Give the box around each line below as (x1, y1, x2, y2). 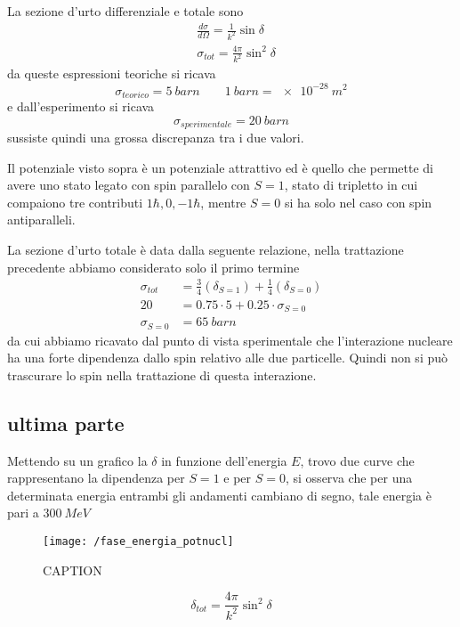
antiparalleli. (7, 210, 76, 229)
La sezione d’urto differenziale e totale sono (7, 2, 244, 20)
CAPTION (43, 560, 102, 579)
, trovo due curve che (300, 451, 415, 469)
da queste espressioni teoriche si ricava (7, 64, 216, 83)
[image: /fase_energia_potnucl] (43, 534, 234, 548)
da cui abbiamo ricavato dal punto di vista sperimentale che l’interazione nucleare (7, 330, 453, 349)
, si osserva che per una (285, 468, 413, 487)
